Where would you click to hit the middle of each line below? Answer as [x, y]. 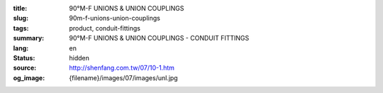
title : [20, 8]
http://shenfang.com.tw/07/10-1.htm [122, 68]
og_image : [29, 77]
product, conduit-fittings [105, 28]
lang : [21, 48]
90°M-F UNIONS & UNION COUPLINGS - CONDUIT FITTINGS [159, 38]
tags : [21, 28]
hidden [79, 58]
